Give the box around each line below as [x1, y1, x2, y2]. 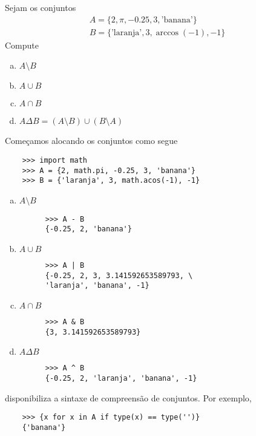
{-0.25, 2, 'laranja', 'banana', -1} [45, 374, 197, 383]
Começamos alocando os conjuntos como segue [5, 134, 178, 147]
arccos [156, 28, 179, 37]
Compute [5, 38, 39, 51]
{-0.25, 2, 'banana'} [45, 225, 132, 234]
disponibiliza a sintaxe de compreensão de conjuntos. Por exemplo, [5, 391, 252, 404]
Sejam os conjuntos [5, 1, 76, 13]
